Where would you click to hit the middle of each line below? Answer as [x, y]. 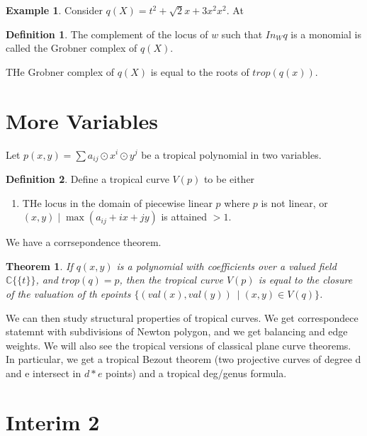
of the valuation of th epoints [68, 293]
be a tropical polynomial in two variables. [231, 154]
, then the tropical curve [171, 280]
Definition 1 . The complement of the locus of [107, 34]
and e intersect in [44, 373]
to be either [229, 178]
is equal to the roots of [200, 71]
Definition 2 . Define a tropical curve [87, 178]
